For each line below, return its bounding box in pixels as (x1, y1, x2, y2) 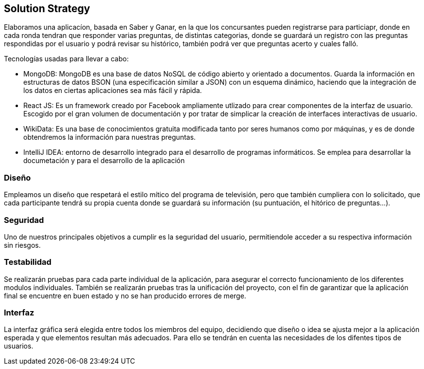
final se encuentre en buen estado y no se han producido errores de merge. (4, 291, 246, 300)
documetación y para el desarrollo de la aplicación (23, 156, 185, 165)
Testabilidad (4, 257, 51, 267)
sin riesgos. (4, 240, 41, 249)
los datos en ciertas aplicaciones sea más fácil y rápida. (23, 86, 202, 95)
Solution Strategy (4, 2, 90, 15)
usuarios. (4, 342, 34, 351)
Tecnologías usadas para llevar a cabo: (4, 55, 129, 63)
